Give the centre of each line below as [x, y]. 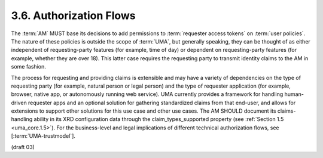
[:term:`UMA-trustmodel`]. [43, 136]
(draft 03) [23, 147]
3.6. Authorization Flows [73, 16]
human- [294, 94]
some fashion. [28, 67]
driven [19, 103]
